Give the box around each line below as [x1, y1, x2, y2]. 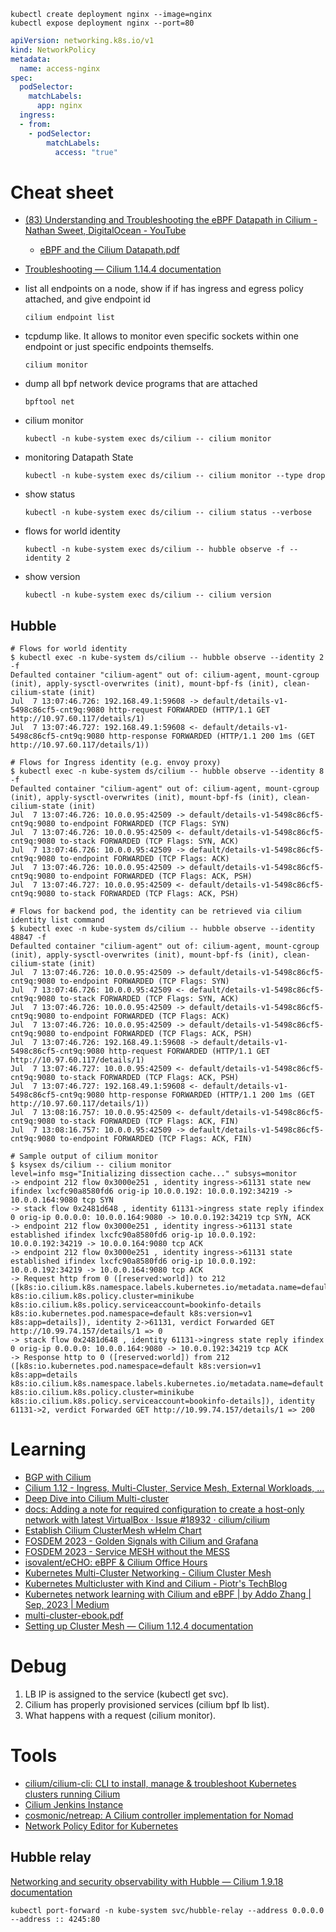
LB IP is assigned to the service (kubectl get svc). [24, 1688, 229, 1700]
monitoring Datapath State [24, 451, 134, 464]
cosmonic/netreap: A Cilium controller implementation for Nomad [24, 1809, 294, 1821]
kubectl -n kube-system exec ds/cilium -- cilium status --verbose [24, 508, 312, 518]
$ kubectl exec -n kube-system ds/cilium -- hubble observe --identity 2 [10, 653, 325, 663]
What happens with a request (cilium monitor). [24, 1710, 217, 1721]
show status [24, 488, 76, 500]
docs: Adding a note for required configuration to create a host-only [24, 1503, 305, 1515]
